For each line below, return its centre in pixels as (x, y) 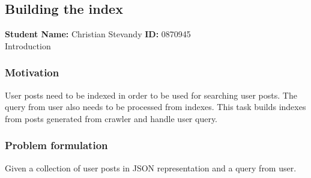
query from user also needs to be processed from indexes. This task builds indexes (155, 107)
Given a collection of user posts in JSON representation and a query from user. (151, 167)
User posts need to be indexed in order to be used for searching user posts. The (151, 95)
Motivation (32, 72)
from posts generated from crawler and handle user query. (111, 118)
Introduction (28, 45)
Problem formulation (56, 145)
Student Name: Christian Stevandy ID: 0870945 (98, 34)
